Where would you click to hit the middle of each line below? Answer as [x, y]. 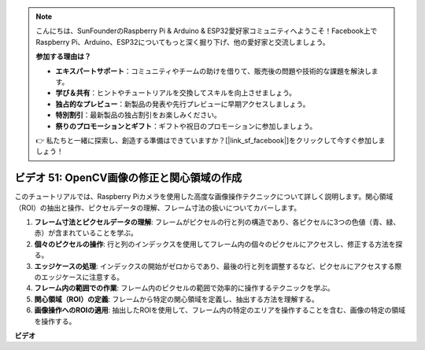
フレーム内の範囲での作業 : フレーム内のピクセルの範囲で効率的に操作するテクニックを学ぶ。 [184, 288]
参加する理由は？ [63, 57]
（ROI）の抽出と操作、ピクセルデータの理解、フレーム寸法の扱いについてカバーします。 [158, 208]
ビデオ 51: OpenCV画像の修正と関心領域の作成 [128, 178]
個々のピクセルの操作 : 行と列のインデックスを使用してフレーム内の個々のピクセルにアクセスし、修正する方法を [215, 244]
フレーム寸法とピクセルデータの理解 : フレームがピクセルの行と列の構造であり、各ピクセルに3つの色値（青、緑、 [217, 222]
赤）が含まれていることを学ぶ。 [86, 233]
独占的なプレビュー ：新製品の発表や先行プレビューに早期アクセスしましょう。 [183, 104]
